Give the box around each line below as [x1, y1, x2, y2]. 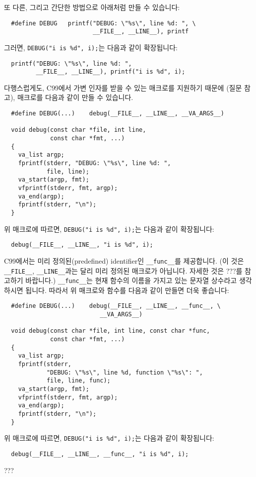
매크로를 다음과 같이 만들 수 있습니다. [17, 92, 133, 102]
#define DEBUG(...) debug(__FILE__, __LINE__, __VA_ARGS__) [11, 110, 224, 117]
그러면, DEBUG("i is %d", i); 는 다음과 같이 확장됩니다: [4, 42, 178, 52]
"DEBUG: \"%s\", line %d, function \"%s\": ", [46, 369, 203, 376]
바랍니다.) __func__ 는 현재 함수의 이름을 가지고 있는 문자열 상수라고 [25, 275, 237, 286]
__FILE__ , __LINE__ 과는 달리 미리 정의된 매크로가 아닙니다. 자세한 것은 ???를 [4, 265, 243, 276]
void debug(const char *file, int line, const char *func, [11, 327, 210, 335]
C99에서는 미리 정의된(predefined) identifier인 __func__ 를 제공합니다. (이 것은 [4, 255, 244, 266]
